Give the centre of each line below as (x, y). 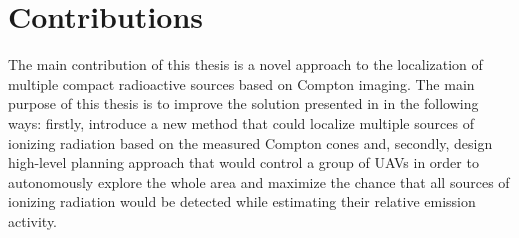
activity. (33, 220)
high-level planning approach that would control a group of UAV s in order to (243, 162)
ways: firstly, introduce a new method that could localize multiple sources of (241, 122)
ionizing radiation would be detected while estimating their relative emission (242, 201)
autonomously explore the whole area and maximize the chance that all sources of (259, 181)
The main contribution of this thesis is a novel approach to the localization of (245, 64)
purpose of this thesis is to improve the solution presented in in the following (243, 103)
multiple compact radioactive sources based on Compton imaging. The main (241, 83)
